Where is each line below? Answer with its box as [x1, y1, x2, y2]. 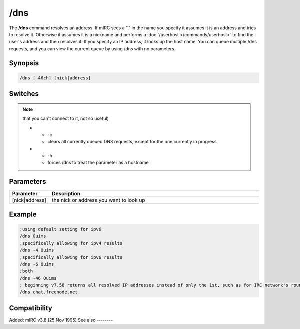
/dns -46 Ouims [19, 275, 57, 281]
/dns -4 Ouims [19, 247, 54, 253]
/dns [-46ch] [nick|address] [19, 75, 91, 81]
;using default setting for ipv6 [19, 226, 102, 232]
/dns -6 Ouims [19, 261, 54, 267]
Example [9, 210, 37, 218]
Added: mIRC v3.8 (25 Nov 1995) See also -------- [9, 317, 113, 323]
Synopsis [9, 59, 39, 67]
